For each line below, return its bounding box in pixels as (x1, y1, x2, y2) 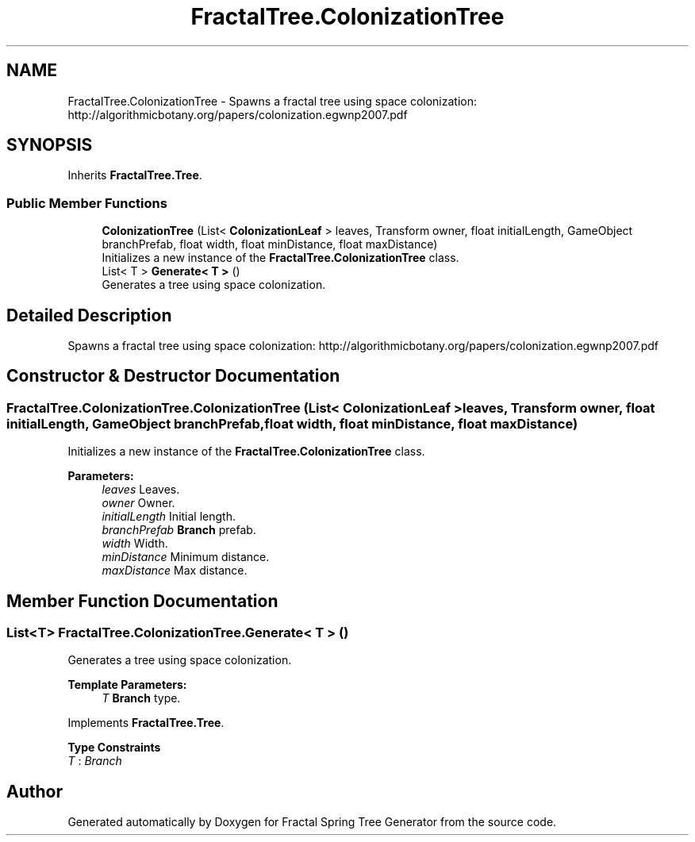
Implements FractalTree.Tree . (67, 716, 225, 730)
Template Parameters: (67, 678, 187, 692)
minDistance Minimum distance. (102, 550, 270, 564)
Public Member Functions (6, 194, 167, 211)
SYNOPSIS (6, 135, 93, 156)
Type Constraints (67, 740, 161, 755)
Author (6, 781, 63, 802)
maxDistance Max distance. (102, 563, 248, 578)
